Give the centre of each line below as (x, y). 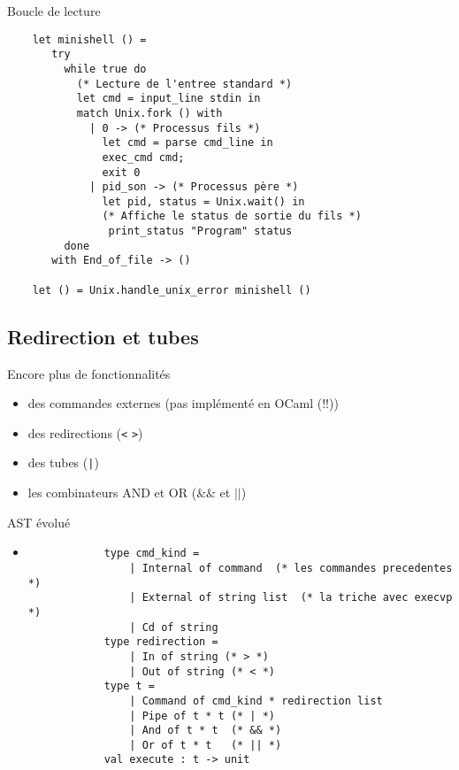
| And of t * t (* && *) (206, 731)
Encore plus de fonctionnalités (89, 373)
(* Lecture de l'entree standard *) (184, 84)
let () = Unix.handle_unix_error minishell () (172, 290)
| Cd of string (174, 627)
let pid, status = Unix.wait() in (203, 201)
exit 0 (121, 172)
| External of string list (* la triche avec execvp (291, 598)
